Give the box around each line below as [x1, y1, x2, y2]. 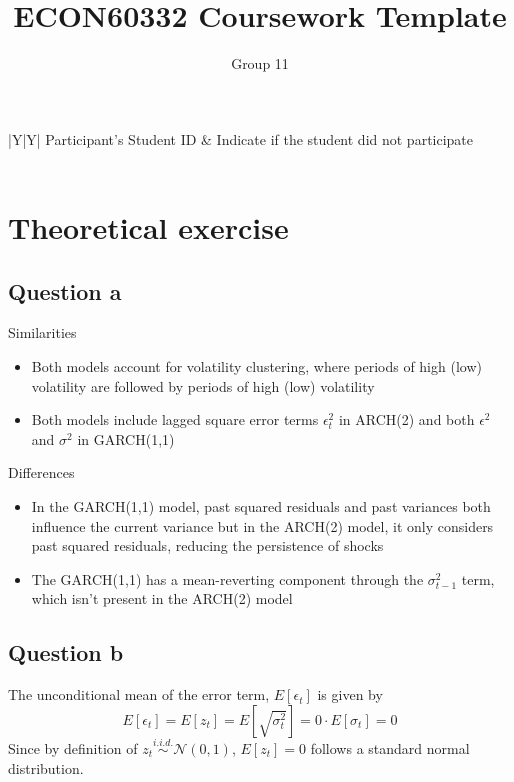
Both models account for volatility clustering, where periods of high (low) [31, 356, 482, 377]
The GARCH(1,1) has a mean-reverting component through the [31, 568, 424, 589]
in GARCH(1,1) [77, 428, 175, 449]
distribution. [8, 757, 84, 778]
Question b [8, 637, 124, 668]
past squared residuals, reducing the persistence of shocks [31, 535, 384, 556]
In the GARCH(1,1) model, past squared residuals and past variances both [31, 496, 491, 517]
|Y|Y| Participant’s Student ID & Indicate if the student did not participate [8, 128, 474, 149]
